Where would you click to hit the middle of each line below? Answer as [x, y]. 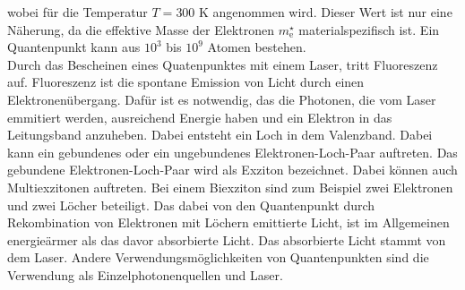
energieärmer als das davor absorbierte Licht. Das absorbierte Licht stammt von [227, 239]
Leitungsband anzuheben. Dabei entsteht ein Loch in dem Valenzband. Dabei [220, 135]
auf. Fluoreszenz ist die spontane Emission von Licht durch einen [186, 82]
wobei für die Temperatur [77, 12]
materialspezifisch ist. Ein [369, 29]
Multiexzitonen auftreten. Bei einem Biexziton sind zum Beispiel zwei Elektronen [230, 187]
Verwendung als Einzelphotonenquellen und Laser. [145, 274]
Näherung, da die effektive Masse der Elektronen [141, 29]
